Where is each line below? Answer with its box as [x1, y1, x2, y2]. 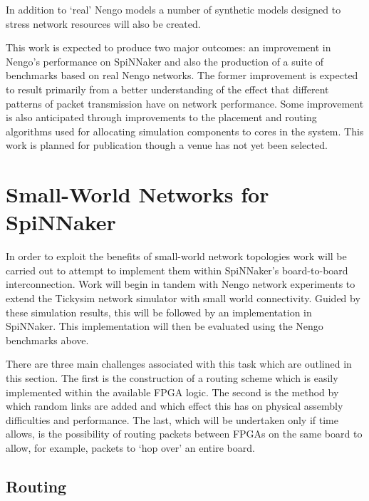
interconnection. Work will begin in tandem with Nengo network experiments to [6, 277, 355, 291]
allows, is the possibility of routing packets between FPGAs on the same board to [6, 426, 363, 441]
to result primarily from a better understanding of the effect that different [6, 81, 329, 96]
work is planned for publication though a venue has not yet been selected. [6, 138, 328, 153]
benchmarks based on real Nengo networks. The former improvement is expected [6, 68, 358, 83]
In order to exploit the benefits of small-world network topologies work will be [6, 249, 347, 264]
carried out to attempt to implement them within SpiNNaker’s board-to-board [6, 262, 348, 277]
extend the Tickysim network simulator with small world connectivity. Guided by [6, 291, 360, 306]
